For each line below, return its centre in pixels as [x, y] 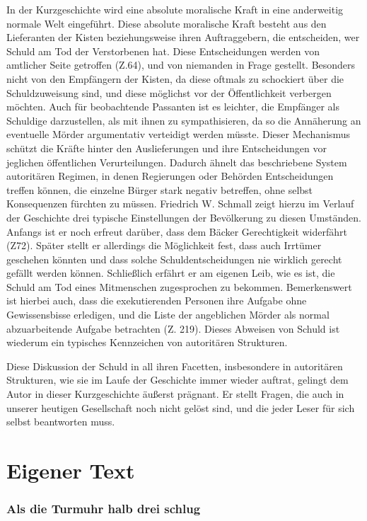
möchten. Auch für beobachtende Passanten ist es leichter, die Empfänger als [173, 107]
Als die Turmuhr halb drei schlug [104, 509]
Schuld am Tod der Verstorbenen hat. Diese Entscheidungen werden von [163, 51]
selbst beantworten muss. [61, 422]
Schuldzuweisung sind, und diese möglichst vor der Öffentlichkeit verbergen [169, 92]
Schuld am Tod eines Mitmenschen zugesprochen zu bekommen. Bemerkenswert [179, 286]
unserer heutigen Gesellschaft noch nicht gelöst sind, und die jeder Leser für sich [181, 407]
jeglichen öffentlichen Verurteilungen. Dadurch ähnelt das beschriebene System [177, 162]
